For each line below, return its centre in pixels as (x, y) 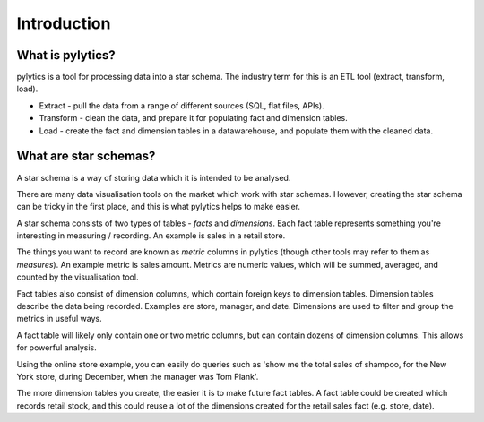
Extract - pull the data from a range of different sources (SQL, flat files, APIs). (181, 105)
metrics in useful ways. (59, 319)
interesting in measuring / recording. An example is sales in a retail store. (151, 236)
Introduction (64, 23)
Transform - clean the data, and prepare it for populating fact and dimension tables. (194, 118)
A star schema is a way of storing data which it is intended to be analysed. (154, 177)
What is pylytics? (66, 55)
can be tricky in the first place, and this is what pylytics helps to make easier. (158, 207)
